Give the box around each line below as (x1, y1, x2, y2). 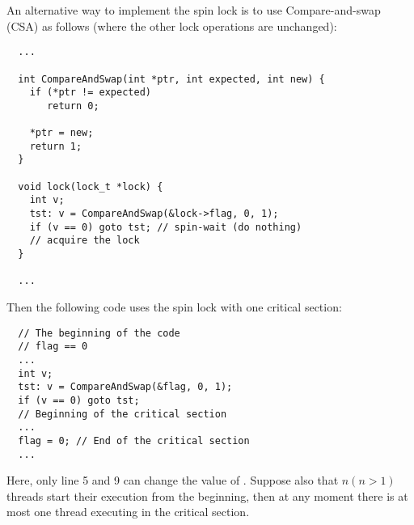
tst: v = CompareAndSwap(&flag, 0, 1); (18, 381, 233, 393)
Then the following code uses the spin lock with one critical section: (6, 298, 342, 315)
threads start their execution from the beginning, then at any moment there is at (6, 487, 408, 504)
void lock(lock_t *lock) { (18, 180, 163, 193)
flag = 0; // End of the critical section (18, 434, 250, 447)
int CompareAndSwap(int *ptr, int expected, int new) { (18, 73, 325, 85)
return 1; (29, 140, 82, 152)
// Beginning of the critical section (18, 408, 227, 420)
